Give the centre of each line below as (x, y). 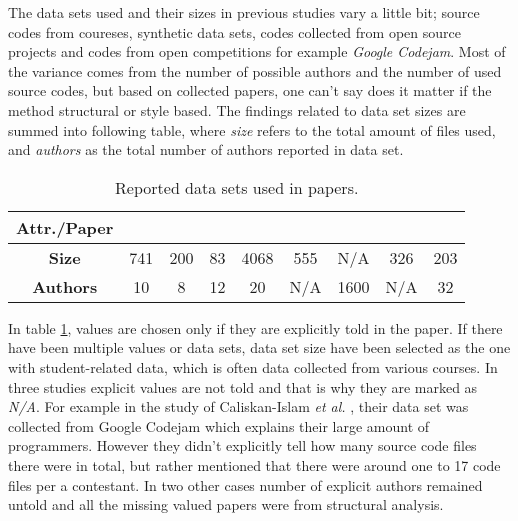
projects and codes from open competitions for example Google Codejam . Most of (257, 51)
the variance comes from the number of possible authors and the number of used (255, 70)
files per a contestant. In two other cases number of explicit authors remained (245, 484)
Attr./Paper (65, 227)
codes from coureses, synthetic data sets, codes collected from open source (234, 31)
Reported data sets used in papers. (237, 187)
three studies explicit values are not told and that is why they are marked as (243, 386)
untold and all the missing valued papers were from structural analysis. (226, 504)
